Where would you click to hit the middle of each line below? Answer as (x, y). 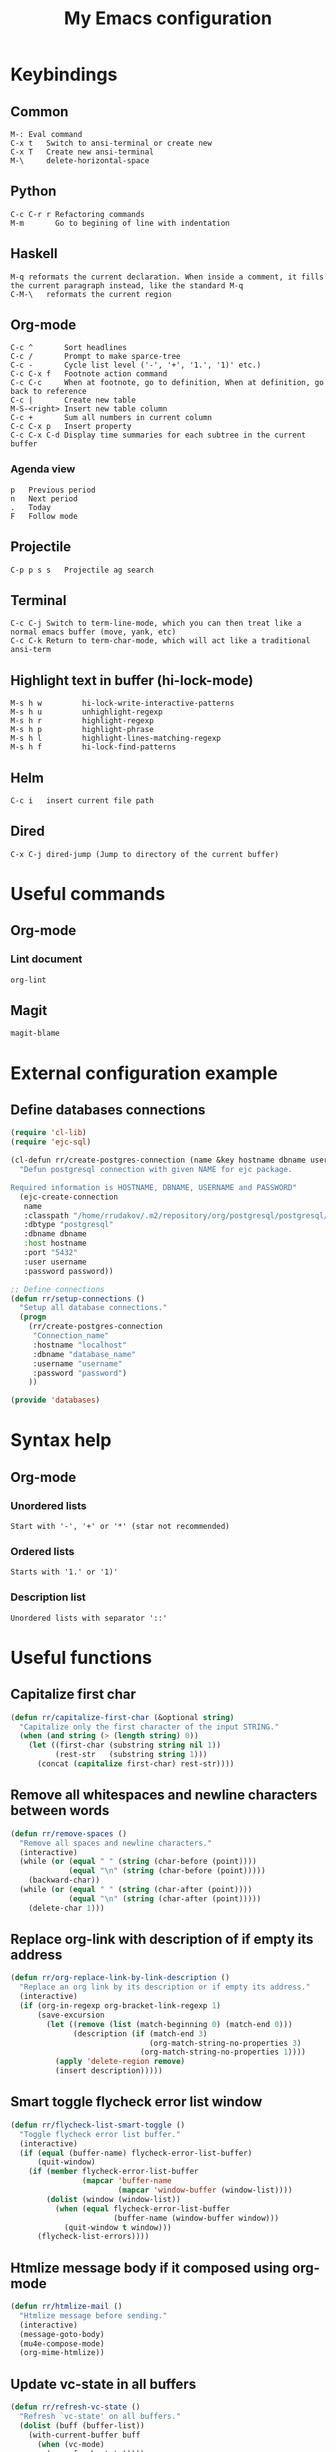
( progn (33, 1317)
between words (60, 1810)
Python (33, 191)
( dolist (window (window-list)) (114, 2199)
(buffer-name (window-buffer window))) (196, 2218)
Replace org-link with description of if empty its (162, 1939)
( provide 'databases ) (55, 1400)
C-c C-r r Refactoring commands (77, 214)
